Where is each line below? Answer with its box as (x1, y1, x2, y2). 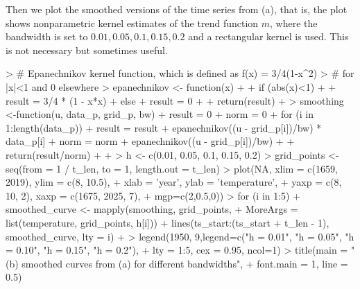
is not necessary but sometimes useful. (6, 42, 168, 57)
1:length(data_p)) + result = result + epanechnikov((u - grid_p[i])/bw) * (6, 120, 322, 134)
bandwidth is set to (6, 29, 88, 44)
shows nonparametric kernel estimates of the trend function (6, 15, 259, 30)
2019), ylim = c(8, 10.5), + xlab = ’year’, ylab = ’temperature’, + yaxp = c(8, (6, 175, 342, 189)
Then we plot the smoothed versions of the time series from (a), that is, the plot (6, 2, 348, 16)
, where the (270, 15, 318, 30)
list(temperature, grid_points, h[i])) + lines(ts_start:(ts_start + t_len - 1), (6, 215, 329, 229)
